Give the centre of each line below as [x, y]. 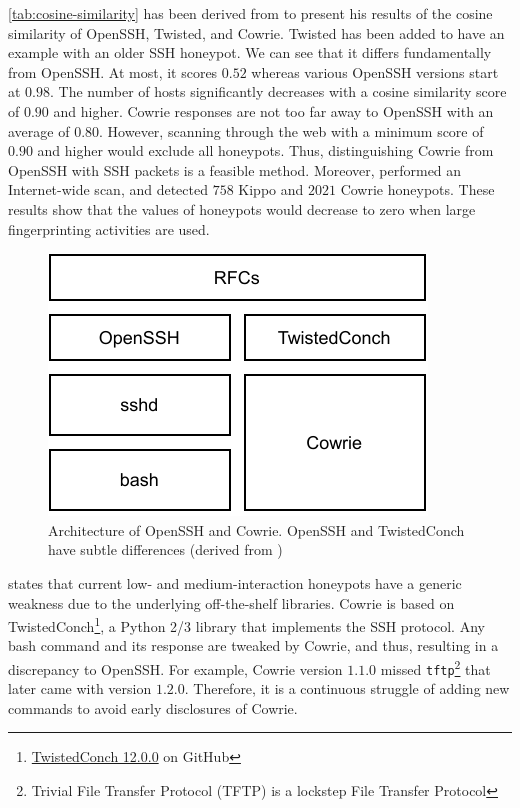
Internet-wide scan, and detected [108, 189]
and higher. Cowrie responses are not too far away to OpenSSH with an [273, 110]
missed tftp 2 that [435, 667]
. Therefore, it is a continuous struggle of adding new [347, 688]
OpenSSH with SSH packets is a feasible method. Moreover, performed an [235, 169]
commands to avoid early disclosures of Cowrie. [153, 707]
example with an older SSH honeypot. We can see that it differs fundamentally [250, 52]
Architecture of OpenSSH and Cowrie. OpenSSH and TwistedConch [256, 529]
